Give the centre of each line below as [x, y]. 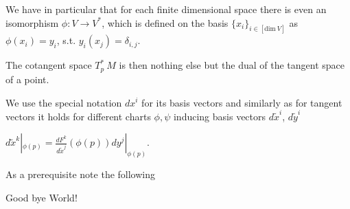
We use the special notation [64, 102]
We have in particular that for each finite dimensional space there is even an [166, 9]
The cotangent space [49, 65]
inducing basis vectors [220, 116]
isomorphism [32, 22]
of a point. [27, 79]
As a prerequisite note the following [81, 174]
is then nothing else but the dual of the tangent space [232, 65]
